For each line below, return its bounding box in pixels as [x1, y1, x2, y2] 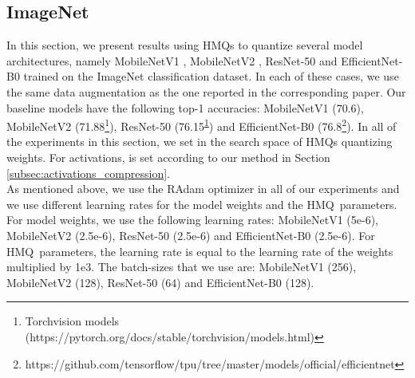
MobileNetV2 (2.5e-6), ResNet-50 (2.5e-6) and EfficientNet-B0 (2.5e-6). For [6, 226, 375, 243]
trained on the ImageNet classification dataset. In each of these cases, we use [23, 68, 399, 85]
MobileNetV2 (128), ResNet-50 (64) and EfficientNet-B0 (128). [6, 274, 314, 290]
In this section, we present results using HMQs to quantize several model [6, 37, 363, 53]
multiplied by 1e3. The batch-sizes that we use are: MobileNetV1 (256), [6, 258, 357, 275]
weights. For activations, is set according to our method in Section [6, 149, 330, 166]
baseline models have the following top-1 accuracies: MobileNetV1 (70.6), [6, 99, 364, 116]
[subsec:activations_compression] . [6, 164, 170, 181]
